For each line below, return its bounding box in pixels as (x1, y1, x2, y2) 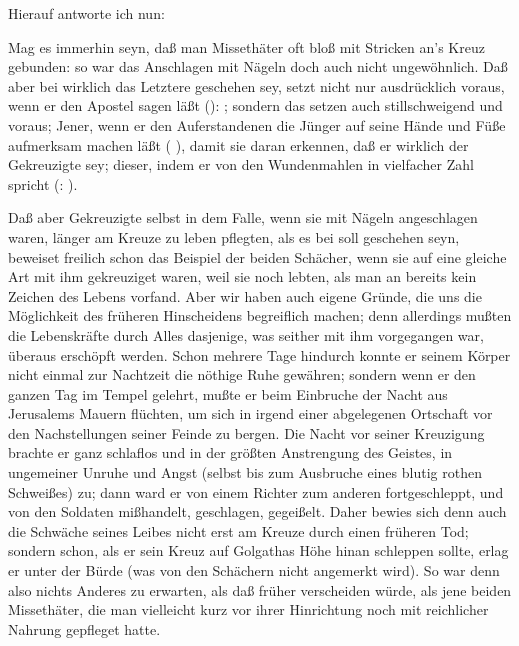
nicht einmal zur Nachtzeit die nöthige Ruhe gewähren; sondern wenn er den (8, 364, 476, 385)
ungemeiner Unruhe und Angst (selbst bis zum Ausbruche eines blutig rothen (8, 462, 482, 483)
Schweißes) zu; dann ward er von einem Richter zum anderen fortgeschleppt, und (8, 481, 504, 502)
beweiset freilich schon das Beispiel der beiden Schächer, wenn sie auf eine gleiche (8, 246, 507, 267)
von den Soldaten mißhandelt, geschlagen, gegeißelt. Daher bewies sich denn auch (8, 501, 507, 522)
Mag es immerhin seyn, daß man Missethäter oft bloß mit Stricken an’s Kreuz (8, 36, 485, 57)
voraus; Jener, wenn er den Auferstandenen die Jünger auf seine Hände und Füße (8, 114, 506, 135)
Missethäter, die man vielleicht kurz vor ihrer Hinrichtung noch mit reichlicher (8, 599, 489, 620)
